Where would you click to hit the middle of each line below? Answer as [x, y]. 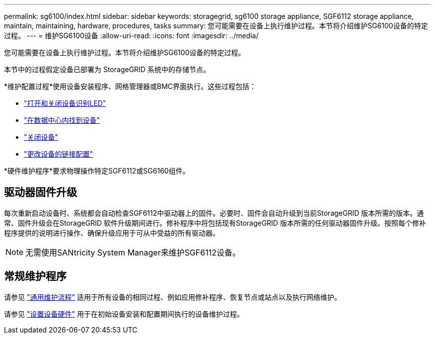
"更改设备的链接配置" [59, 154]
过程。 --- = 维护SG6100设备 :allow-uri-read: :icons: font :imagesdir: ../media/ [131, 36]
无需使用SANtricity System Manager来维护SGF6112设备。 [133, 252]
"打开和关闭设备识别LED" [65, 103]
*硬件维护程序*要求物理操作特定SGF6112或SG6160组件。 [97, 171]
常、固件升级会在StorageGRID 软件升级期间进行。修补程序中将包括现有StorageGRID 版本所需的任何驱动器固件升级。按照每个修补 [215, 223]
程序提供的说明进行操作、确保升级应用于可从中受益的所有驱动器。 [112, 233]
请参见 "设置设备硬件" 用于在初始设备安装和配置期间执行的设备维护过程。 [124, 314]
